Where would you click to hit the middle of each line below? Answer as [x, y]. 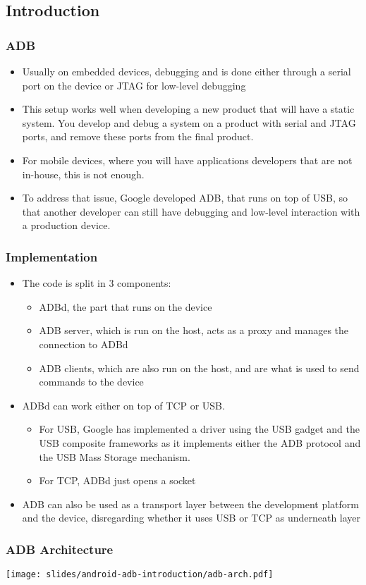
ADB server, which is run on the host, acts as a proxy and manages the [194, 330]
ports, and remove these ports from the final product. [138, 136]
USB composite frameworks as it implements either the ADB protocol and [200, 442]
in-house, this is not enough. [83, 174]
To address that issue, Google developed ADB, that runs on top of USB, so [185, 198]
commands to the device [91, 382]
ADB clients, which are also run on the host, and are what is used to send [199, 368]
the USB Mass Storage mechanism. [115, 456]
